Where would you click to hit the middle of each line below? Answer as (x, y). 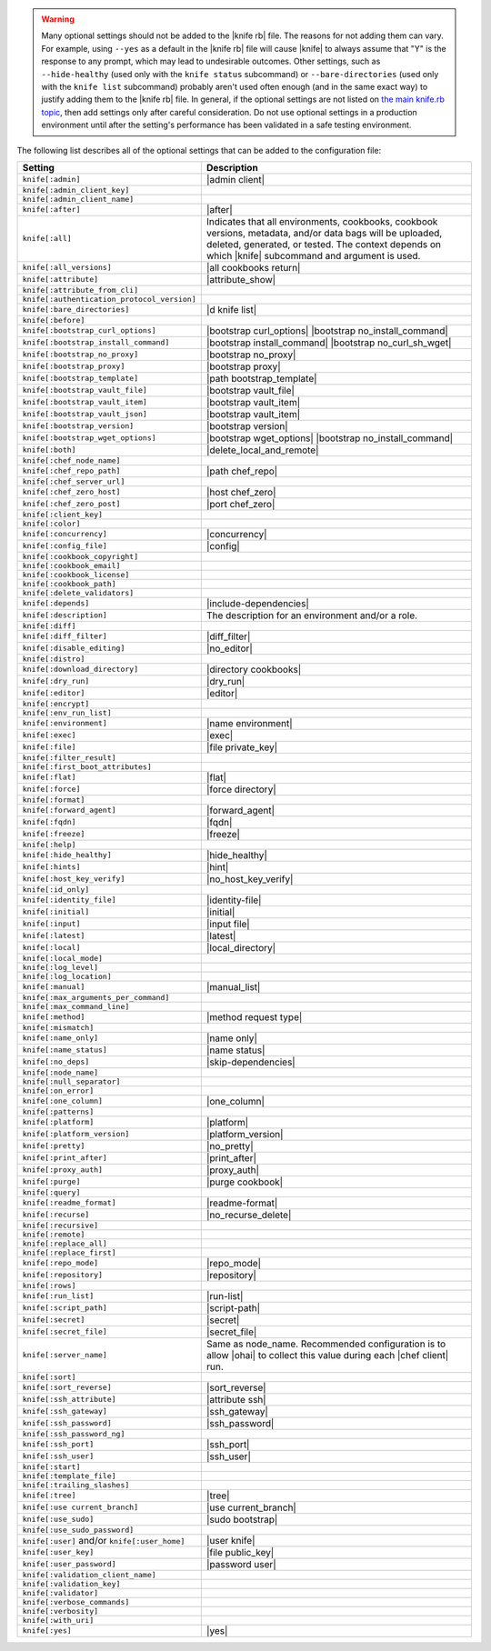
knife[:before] (54, 320)
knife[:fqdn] (49, 822)
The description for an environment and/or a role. (312, 615)
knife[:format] (54, 800)
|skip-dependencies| (251, 1062)
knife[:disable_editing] (74, 649)
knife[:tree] (49, 1496)
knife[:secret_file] (65, 1332)
